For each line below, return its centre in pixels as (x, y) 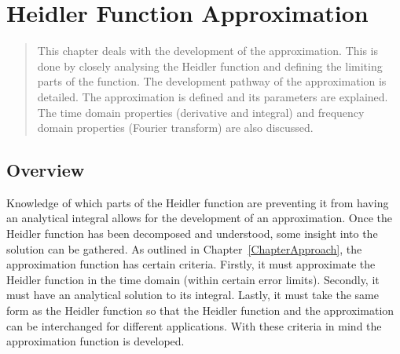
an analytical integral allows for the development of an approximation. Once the (199, 218)
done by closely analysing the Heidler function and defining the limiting (210, 66)
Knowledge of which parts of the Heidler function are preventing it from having (198, 202)
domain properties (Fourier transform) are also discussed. (175, 128)
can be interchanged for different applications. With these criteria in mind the (194, 325)
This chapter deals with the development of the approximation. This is (208, 51)
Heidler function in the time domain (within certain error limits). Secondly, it (193, 279)
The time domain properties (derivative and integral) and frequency (201, 112)
